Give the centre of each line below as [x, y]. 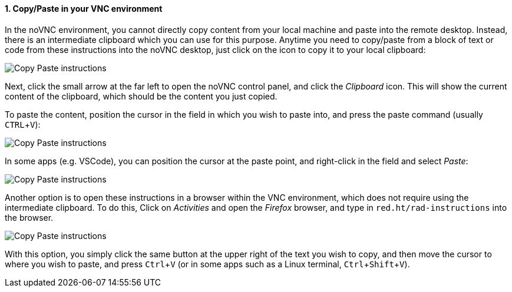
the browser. [29, 217]
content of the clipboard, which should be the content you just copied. [141, 96]
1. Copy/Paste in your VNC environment [84, 9]
